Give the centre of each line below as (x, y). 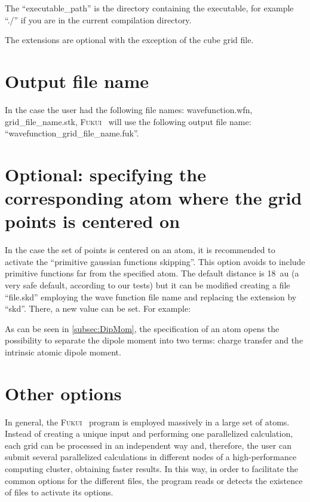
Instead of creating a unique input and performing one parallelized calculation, (149, 433)
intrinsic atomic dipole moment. (63, 352)
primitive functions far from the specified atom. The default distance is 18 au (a (152, 273)
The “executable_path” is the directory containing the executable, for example (149, 8)
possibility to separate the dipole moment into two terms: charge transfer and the (154, 340)
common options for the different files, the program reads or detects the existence (154, 480)
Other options (63, 393)
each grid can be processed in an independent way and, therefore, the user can (148, 445)
